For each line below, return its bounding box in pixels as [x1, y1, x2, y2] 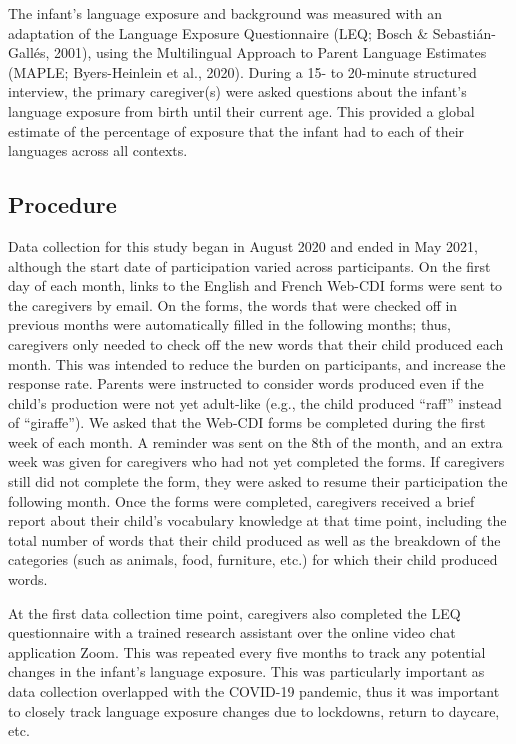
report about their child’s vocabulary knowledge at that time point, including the [8, 510, 507, 531]
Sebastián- [432, 22, 496, 43]
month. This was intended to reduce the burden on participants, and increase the [8, 353, 506, 374]
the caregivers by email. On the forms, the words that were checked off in [8, 294, 458, 315]
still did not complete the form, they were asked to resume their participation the [8, 471, 508, 492]
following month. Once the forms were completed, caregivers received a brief [8, 490, 475, 511]
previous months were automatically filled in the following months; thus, [8, 314, 451, 335]
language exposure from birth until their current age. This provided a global [8, 100, 475, 121]
